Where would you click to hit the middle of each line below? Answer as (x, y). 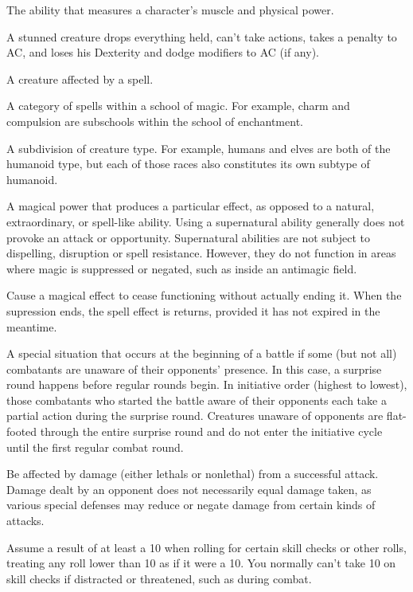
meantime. (32, 326)
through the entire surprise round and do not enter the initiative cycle (211, 431)
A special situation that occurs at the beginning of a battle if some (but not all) (202, 353)
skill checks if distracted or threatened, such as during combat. (159, 578)
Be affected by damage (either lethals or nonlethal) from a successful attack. (193, 474)
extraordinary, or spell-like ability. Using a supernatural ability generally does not (206, 221)
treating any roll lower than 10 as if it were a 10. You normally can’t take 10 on (201, 563)
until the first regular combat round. (95, 447)
